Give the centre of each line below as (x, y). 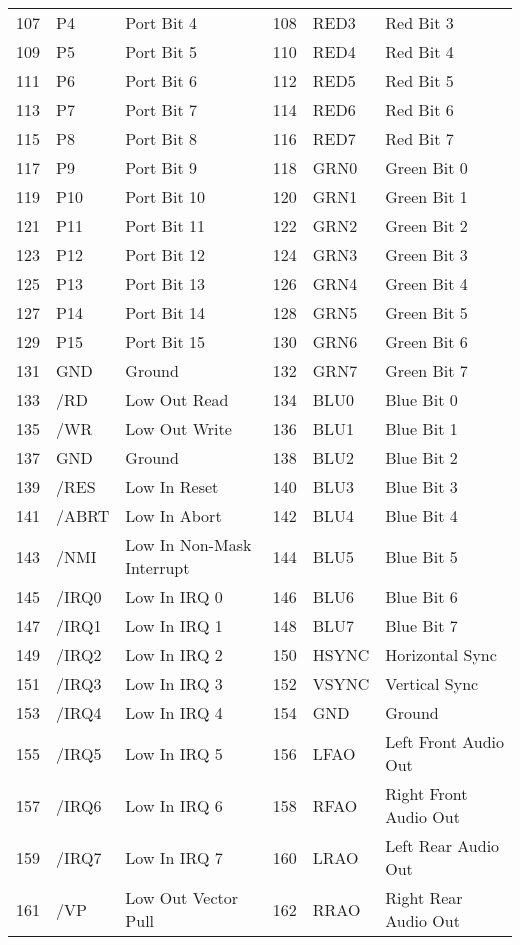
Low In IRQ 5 (174, 753)
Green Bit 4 (426, 283)
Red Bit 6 (419, 109)
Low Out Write (178, 428)
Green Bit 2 (426, 225)
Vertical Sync (432, 683)
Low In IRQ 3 (174, 683)
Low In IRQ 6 (174, 805)
